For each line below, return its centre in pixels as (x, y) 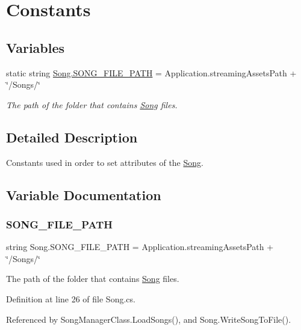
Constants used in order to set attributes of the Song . (105, 162)
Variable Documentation (84, 194)
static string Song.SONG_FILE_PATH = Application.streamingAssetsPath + (151, 72)
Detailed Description (72, 137)
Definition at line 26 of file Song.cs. (71, 298)
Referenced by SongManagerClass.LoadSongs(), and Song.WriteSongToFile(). (149, 319)
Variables (36, 47)
